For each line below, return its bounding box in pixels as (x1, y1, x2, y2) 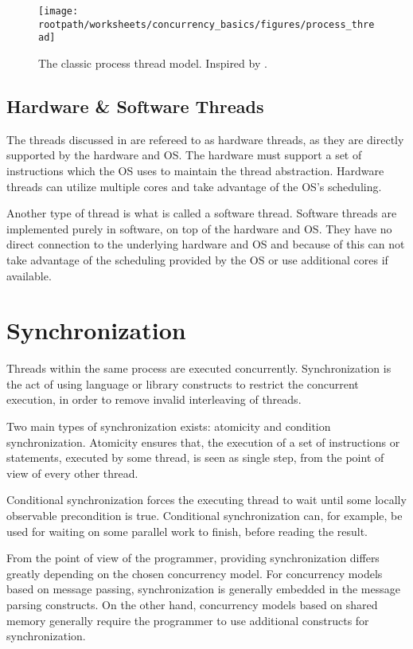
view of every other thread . (6, 464, 138, 481)
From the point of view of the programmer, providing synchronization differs (6, 549, 380, 566)
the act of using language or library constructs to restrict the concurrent (6, 375, 359, 392)
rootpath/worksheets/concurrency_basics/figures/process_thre (38, 18, 375, 30)
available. (6, 267, 52, 283)
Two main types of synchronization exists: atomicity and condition (6, 418, 331, 435)
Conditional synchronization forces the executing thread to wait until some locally (6, 491, 407, 508)
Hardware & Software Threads (6, 93, 264, 118)
